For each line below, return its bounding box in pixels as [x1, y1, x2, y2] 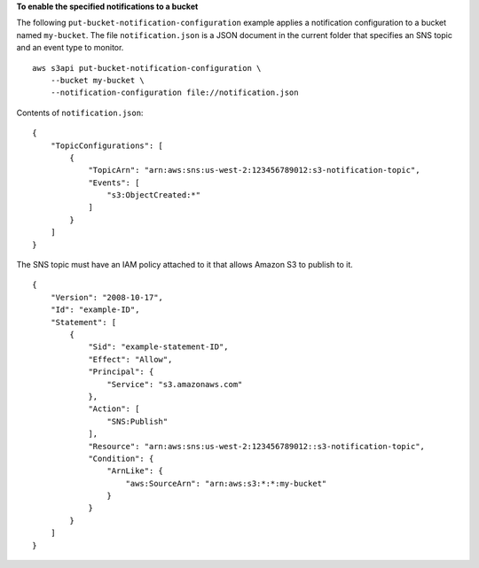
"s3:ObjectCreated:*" [106, 191, 201, 200]
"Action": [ [88, 404, 140, 414]
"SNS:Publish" [106, 416, 169, 426]
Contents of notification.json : [16, 107, 144, 118]
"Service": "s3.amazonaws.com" [106, 379, 243, 389]
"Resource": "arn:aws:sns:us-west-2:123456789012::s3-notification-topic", [88, 441, 426, 451]
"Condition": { [88, 453, 154, 463]
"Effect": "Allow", [88, 354, 173, 364]
